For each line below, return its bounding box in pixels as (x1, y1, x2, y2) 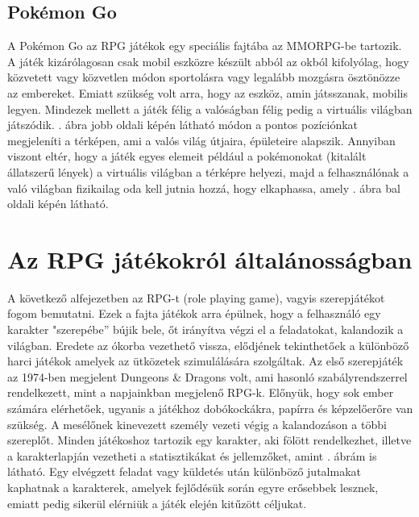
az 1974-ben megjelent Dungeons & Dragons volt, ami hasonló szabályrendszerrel (7, 368, 408, 385)
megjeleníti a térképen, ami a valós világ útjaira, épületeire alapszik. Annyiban (7, 131, 396, 148)
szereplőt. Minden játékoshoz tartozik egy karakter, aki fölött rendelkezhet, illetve (7, 432, 412, 448)
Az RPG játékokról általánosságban (7, 242, 413, 275)
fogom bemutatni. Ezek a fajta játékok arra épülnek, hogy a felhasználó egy (7, 305, 381, 322)
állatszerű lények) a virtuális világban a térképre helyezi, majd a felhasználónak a (7, 163, 409, 180)
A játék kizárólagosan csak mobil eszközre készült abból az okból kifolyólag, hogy (7, 52, 409, 69)
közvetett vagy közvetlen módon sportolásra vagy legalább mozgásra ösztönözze (7, 69, 400, 85)
